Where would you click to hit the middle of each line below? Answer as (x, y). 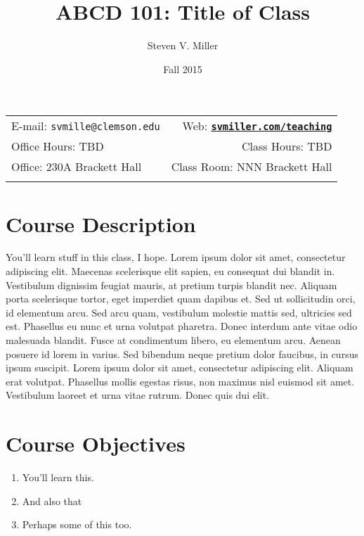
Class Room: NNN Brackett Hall (252, 167)
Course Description (101, 223)
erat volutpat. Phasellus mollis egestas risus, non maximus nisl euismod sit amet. (180, 381)
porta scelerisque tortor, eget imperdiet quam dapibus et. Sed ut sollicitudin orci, (181, 299)
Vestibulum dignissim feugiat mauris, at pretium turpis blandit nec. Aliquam (171, 285)
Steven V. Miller (183, 45)
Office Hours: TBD (58, 146)
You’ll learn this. (58, 477)
